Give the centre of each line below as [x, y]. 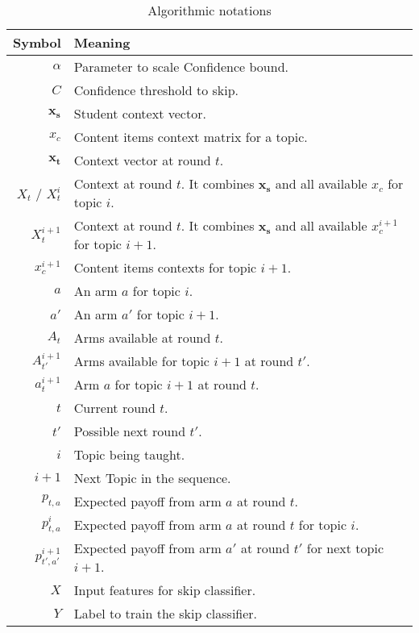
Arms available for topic [141, 361]
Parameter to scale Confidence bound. [181, 67]
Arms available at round [142, 337]
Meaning [102, 42]
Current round [114, 408]
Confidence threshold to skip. [156, 90]
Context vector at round [142, 160]
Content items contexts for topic [165, 267]
